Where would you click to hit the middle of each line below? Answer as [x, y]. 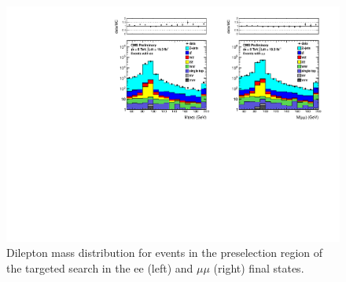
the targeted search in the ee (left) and [100, 267]
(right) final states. [259, 267]
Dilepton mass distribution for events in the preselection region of [165, 253]
